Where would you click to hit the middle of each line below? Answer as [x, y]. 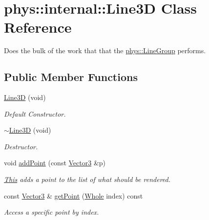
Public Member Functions [71, 77]
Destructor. [21, 146]
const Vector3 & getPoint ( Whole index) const [73, 195]
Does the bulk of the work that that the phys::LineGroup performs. [105, 50]
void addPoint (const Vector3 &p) [55, 163]
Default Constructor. [35, 113]
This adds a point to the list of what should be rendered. [87, 179]
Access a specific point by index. [52, 212]
